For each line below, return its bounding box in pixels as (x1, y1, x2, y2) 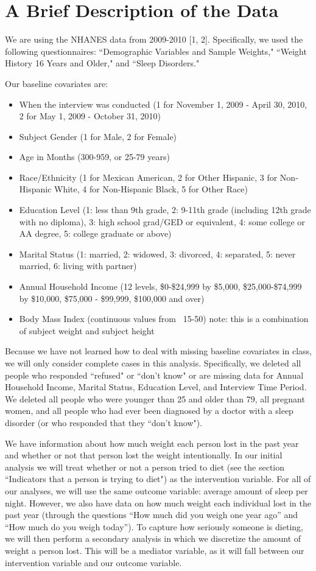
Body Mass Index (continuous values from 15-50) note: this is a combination (19, 312, 309, 325)
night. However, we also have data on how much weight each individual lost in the (5, 496, 311, 509)
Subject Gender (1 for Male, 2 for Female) (19, 130, 177, 142)
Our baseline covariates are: (5, 77, 108, 89)
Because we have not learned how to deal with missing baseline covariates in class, (5, 345, 312, 357)
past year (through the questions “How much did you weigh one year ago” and (5, 508, 298, 521)
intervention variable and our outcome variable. (5, 556, 182, 569)
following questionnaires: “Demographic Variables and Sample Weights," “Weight (5, 44, 307, 57)
